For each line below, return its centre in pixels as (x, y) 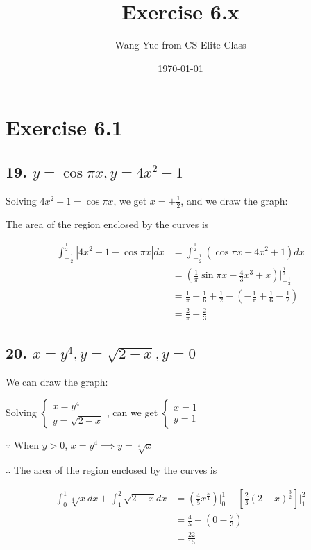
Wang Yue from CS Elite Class (180, 45)
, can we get (132, 412)
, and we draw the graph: (234, 200)
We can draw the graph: (57, 382)
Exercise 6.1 (64, 127)
